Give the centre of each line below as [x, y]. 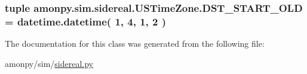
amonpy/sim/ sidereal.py [49, 63]
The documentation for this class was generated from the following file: [135, 44]
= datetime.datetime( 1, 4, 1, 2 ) [86, 21]
